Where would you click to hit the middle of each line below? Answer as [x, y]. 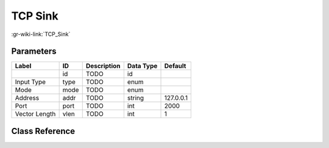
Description [103, 66]
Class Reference [43, 131]
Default [175, 66]
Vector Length [35, 114]
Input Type [30, 82]
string [136, 98]
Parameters [34, 51]
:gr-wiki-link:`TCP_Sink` [41, 34]
